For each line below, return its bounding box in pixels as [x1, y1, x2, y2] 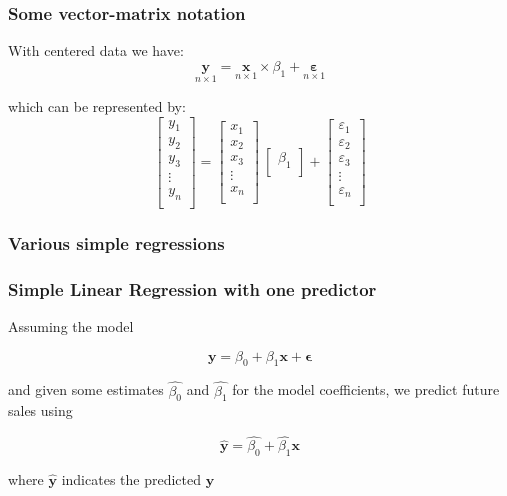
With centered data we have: [8, 40, 184, 61]
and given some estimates [8, 379, 164, 400]
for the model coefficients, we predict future [232, 379, 500, 400]
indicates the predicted [61, 469, 201, 490]
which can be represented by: [8, 96, 186, 117]
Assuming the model [8, 316, 134, 337]
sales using [8, 400, 73, 421]
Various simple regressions [8, 230, 225, 255]
